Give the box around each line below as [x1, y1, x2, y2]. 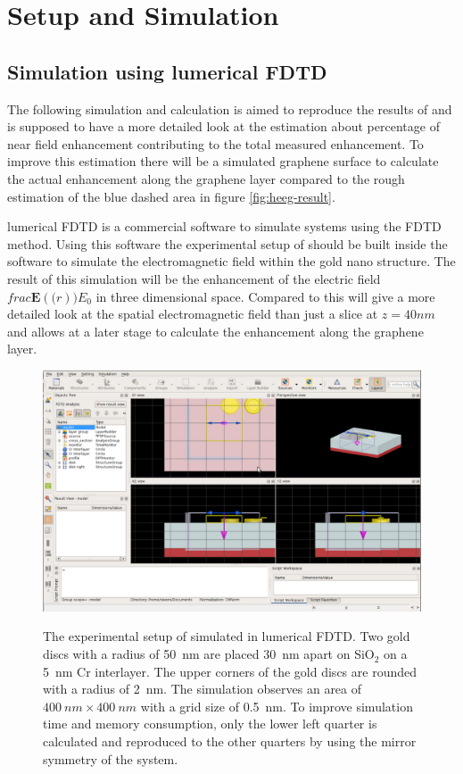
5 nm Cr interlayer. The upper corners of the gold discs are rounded [43, 662, 417, 680]
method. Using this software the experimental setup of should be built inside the [7, 234, 448, 253]
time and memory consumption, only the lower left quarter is [43, 714, 377, 733]
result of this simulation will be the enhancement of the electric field [7, 269, 381, 287]
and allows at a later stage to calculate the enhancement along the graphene [7, 321, 424, 340]
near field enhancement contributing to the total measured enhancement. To [7, 134, 424, 153]
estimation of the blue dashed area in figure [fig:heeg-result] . [7, 187, 335, 205]
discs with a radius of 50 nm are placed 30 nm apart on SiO [43, 645, 375, 663]
